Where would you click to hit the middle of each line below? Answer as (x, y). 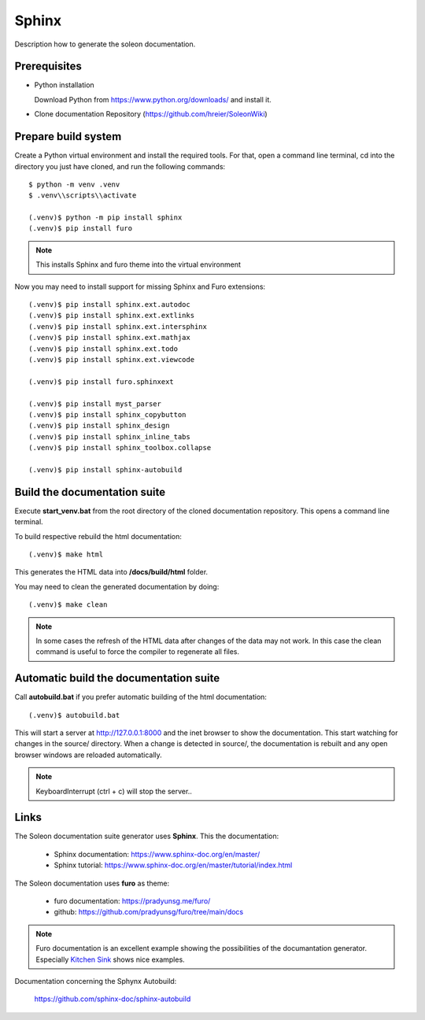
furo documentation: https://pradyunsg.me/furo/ (132, 901)
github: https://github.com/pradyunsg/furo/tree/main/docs (149, 912)
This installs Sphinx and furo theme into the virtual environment (139, 264)
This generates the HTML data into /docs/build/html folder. (111, 572)
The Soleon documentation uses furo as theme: (92, 883)
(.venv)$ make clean (68, 605)
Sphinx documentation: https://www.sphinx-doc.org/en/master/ (157, 854)
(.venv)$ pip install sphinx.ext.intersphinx (118, 326)
